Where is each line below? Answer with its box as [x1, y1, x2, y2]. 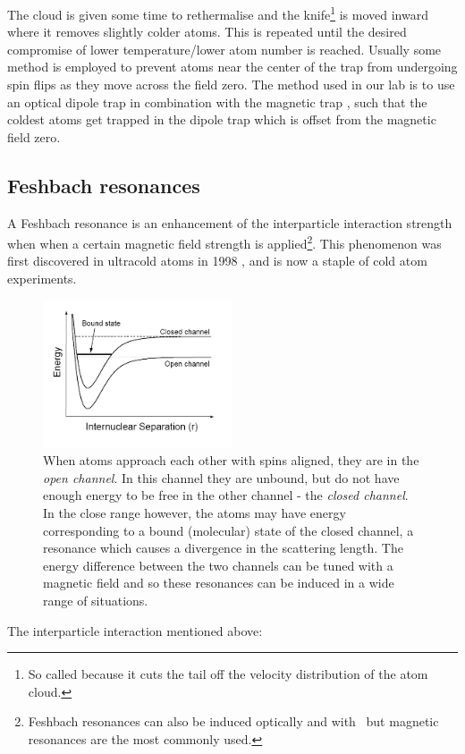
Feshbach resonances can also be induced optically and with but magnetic [28, 712, 439, 731]
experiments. [7, 269, 77, 288]
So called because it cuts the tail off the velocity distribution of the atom [28, 665, 428, 683]
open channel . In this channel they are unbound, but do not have [43, 468, 400, 487]
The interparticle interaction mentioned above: [7, 621, 263, 640]
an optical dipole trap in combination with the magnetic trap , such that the [7, 92, 427, 111]
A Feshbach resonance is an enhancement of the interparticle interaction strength [7, 213, 452, 232]
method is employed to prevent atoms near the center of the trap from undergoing [7, 57, 458, 76]
